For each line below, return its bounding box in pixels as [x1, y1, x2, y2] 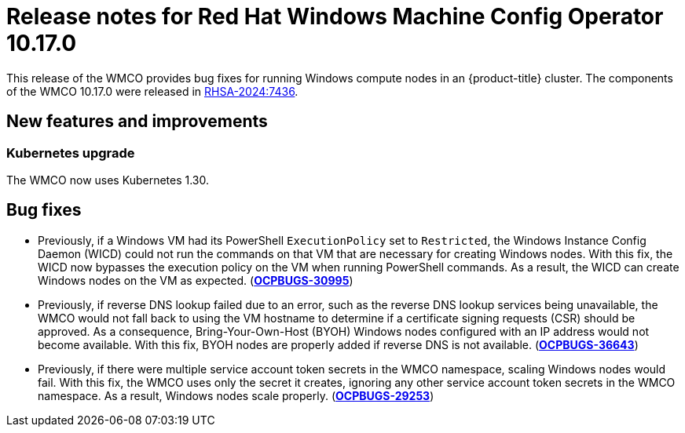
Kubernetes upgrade [6, 144, 135, 161]
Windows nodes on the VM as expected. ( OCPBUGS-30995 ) [38, 273, 353, 287]
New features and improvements [6, 111, 268, 132]
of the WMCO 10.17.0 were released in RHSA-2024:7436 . [6, 84, 299, 98]
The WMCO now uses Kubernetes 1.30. [6, 173, 210, 187]
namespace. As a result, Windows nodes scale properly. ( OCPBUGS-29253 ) [38, 388, 434, 402]
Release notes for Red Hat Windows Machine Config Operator [6, 3, 664, 30]
